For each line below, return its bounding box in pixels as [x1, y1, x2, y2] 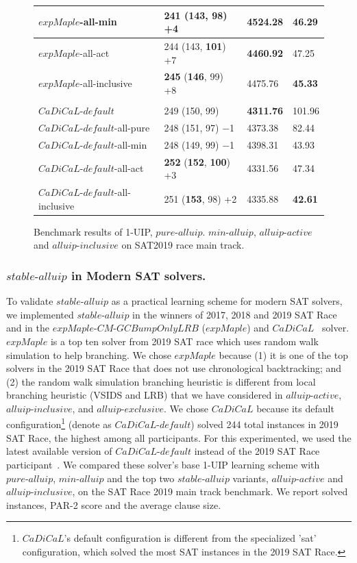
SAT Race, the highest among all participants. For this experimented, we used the [6, 430, 352, 445]
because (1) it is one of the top [219, 347, 348, 362]
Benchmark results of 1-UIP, [34, 224, 153, 238]
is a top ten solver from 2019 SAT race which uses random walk [50, 334, 319, 348]
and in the [6, 321, 50, 335]
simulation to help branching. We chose [6, 347, 171, 362]
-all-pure [114, 120, 150, 134]
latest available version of [6, 444, 112, 458]
